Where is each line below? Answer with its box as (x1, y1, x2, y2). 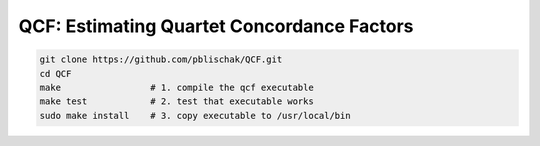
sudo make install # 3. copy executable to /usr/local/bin (39, 110, 351, 121)
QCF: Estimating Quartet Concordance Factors (18, 15, 414, 37)
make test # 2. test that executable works (39, 96, 314, 107)
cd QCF (39, 68, 72, 79)
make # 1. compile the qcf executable (39, 81, 314, 93)
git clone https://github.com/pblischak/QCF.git (39, 54, 283, 65)
